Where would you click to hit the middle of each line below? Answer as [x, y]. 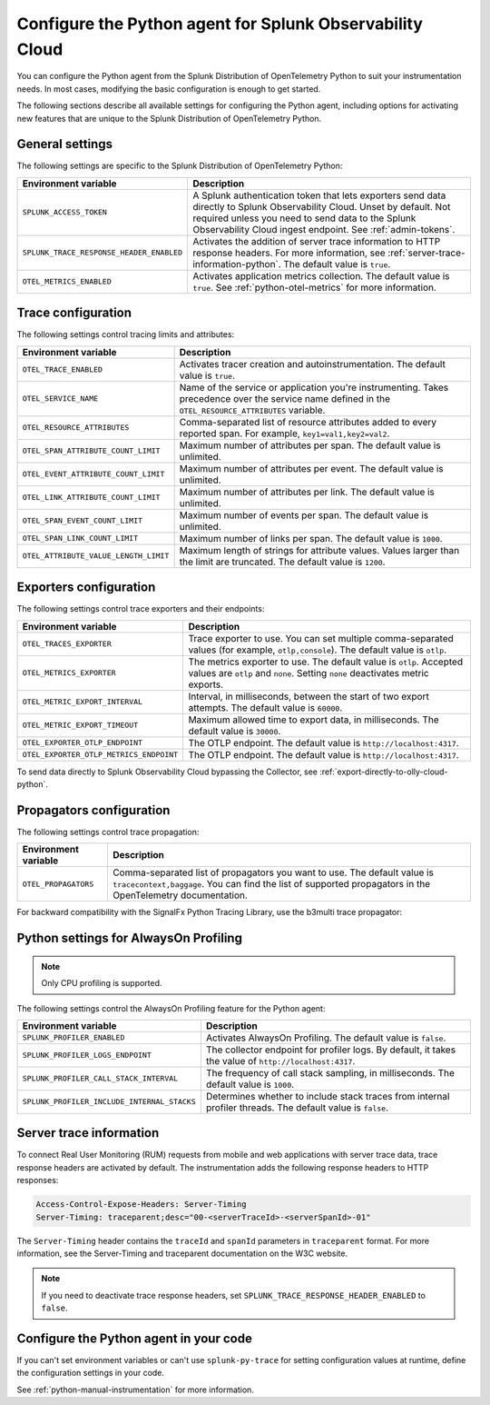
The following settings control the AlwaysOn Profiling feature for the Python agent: [171, 1008]
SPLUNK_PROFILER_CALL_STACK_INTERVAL [100, 1078]
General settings [65, 144]
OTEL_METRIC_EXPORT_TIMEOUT [80, 726]
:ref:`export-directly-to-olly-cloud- [383, 772]
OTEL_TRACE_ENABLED [63, 369]
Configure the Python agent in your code [135, 1338]
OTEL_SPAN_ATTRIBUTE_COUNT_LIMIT [91, 451]
